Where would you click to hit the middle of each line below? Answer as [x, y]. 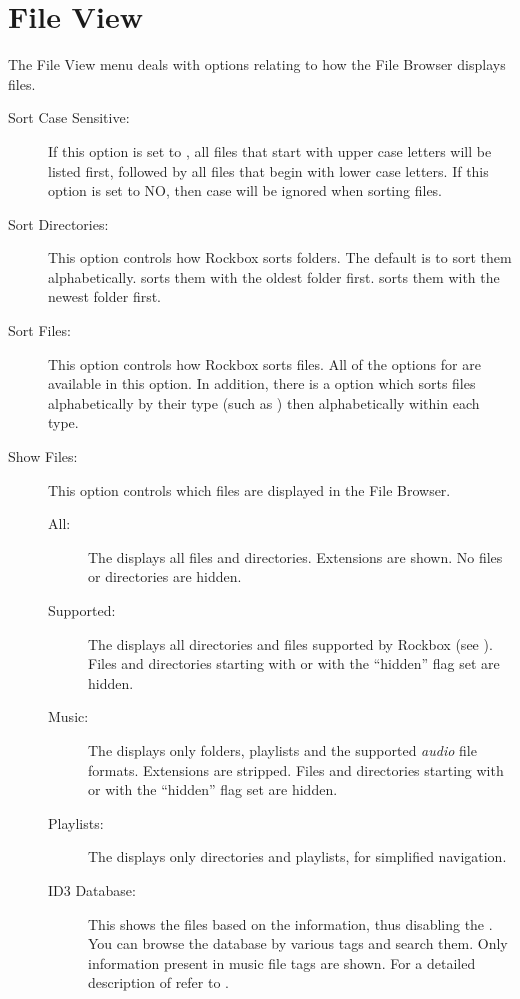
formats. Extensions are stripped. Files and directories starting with [296, 769]
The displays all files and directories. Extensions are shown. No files [295, 556]
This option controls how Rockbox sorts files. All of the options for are [264, 363]
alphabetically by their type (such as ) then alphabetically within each [264, 402]
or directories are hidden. [165, 576]
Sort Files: [39, 330]
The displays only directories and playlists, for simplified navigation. [297, 856]
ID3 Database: [92, 889]
